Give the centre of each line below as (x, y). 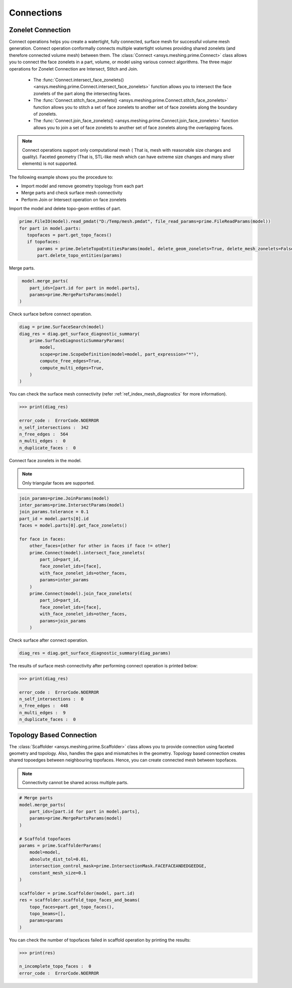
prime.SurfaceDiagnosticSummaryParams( (77, 341)
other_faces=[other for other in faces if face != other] (100, 546)
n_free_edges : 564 (44, 434)
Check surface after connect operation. (49, 640)
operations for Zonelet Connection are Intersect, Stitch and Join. (73, 69)
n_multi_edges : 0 (42, 441)
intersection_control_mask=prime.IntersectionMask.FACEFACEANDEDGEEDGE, (118, 866)
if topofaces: (44, 242)
